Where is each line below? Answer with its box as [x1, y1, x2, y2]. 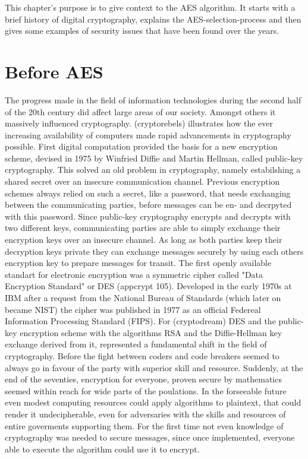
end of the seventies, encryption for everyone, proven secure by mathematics [5, 373, 282, 385]
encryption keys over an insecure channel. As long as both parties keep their [5, 233, 282, 246]
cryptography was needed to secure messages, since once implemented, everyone [5, 431, 295, 444]
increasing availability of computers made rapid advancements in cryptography [5, 128, 291, 141]
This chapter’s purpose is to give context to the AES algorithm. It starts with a [5, 1, 296, 13]
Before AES [5, 59, 103, 83]
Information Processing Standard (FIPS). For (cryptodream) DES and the [5, 315, 276, 327]
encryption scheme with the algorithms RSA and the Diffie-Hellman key [20, 326, 282, 338]
